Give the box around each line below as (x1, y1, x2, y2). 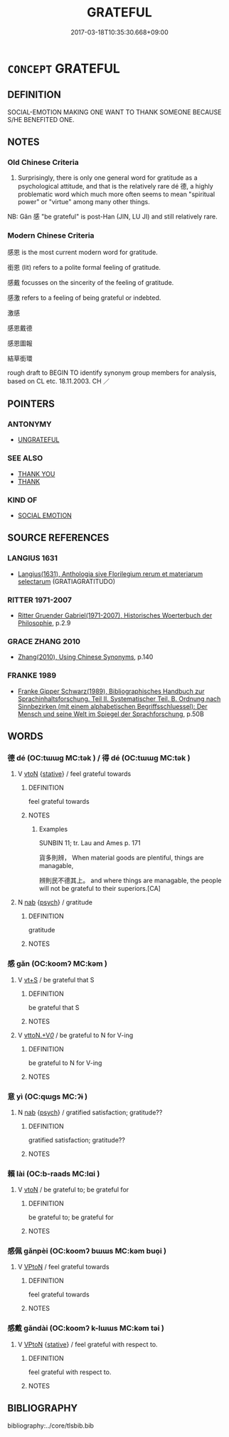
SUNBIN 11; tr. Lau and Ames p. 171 (38, 839, 141, 847)
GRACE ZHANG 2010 (7, 636, 80, 646)
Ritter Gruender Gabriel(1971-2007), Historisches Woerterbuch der (17, 611, 213, 620)
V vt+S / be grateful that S (17, 975, 95, 984)
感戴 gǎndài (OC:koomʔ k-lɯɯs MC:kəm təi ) (7, 1323, 165, 1333)
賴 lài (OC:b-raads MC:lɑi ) (7, 1169, 100, 1179)
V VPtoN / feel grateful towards (17, 1263, 110, 1271)
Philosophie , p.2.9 (17, 619, 71, 627)
